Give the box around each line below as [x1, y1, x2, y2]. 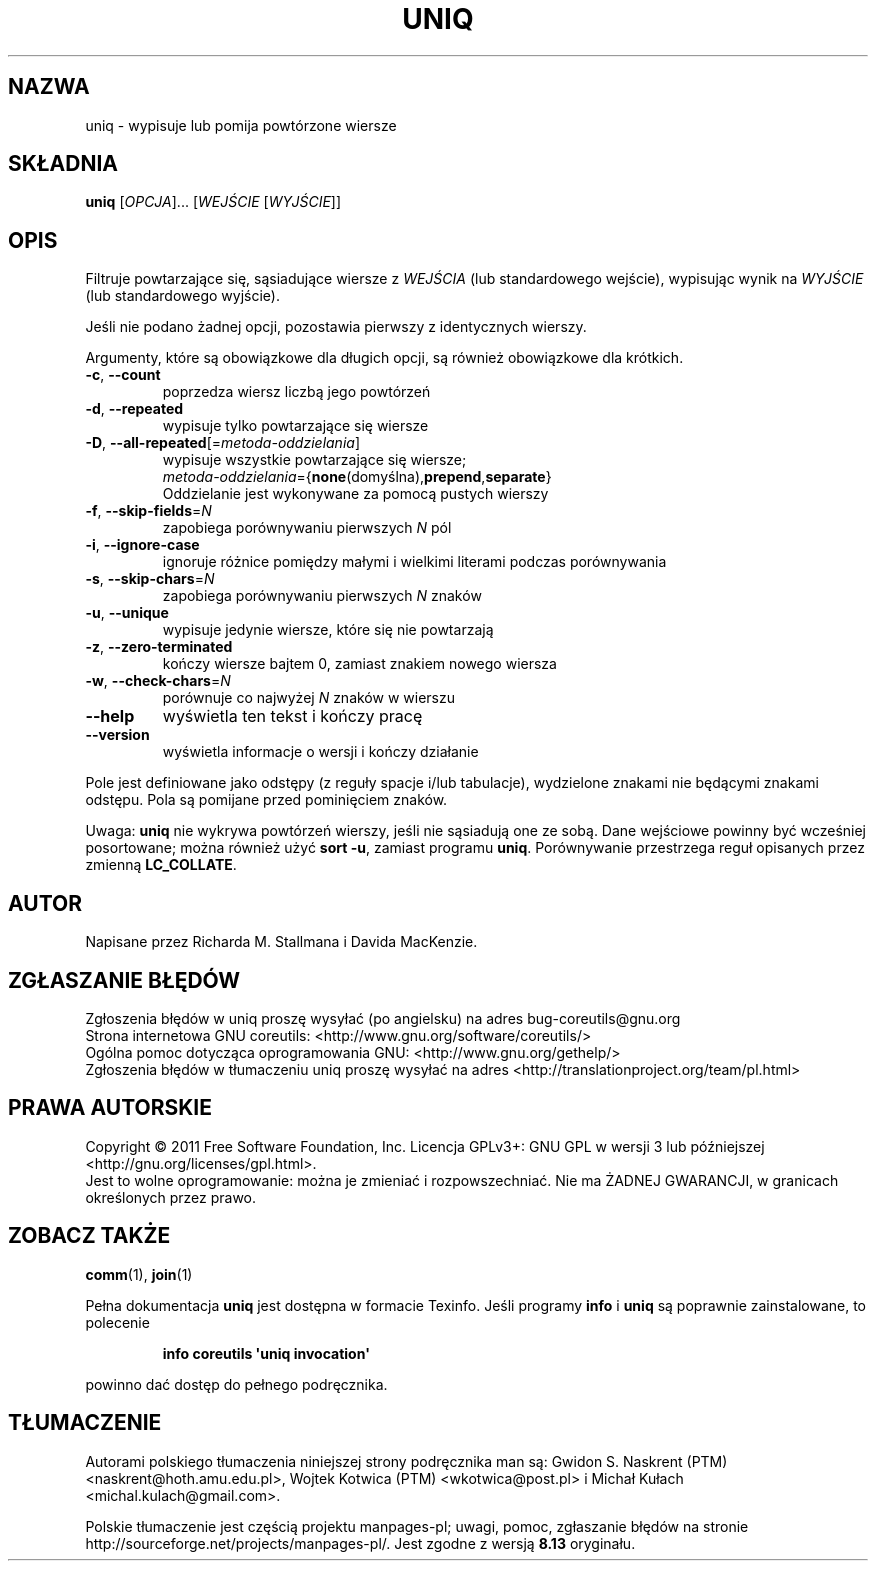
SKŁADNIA [8, 151, 118, 177]
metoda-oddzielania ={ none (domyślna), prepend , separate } [162, 468, 552, 486]
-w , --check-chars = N [85, 672, 231, 690]
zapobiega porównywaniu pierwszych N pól [162, 519, 452, 537]
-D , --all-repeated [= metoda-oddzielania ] [85, 434, 360, 452]
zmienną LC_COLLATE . [85, 856, 237, 874]
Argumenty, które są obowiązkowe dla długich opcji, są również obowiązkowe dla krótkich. [85, 349, 684, 367]
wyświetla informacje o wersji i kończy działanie [162, 743, 479, 761]
